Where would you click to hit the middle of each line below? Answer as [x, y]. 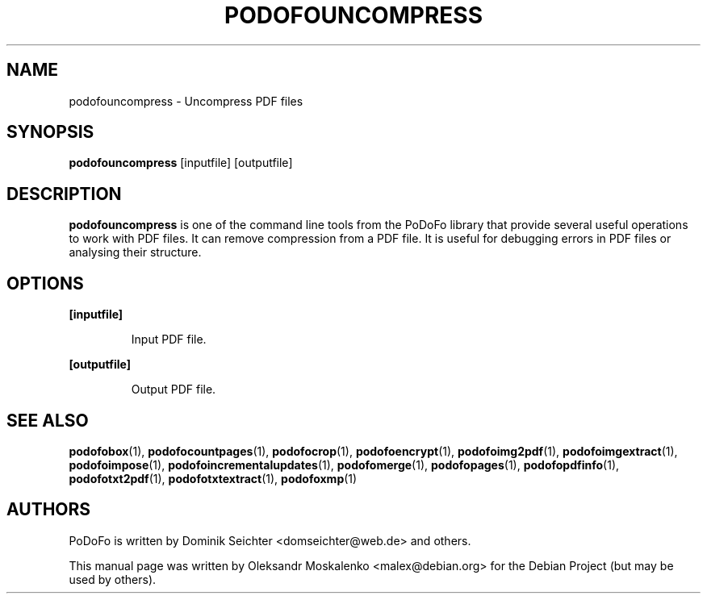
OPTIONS [45, 283]
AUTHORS [49, 510]
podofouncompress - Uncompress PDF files [186, 101]
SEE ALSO [48, 420]
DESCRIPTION [64, 194]
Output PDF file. [174, 390]
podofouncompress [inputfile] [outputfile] [181, 163]
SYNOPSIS [50, 132]
